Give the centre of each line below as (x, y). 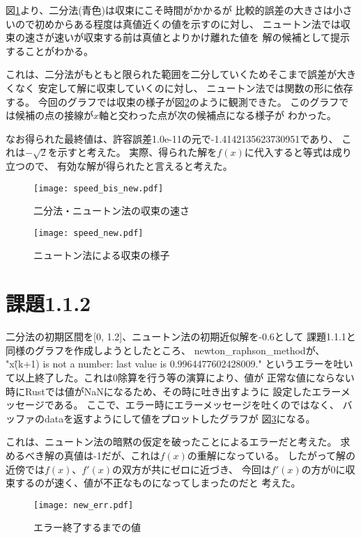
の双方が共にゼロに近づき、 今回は (192, 469)
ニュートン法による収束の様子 (102, 255)
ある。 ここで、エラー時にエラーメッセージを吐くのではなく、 (197, 405)
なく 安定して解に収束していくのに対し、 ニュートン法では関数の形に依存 (184, 87)
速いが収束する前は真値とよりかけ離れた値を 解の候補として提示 (202, 37)
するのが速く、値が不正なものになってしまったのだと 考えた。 (158, 483)
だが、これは (131, 455)
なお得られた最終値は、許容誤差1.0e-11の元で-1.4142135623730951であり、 (172, 138)
